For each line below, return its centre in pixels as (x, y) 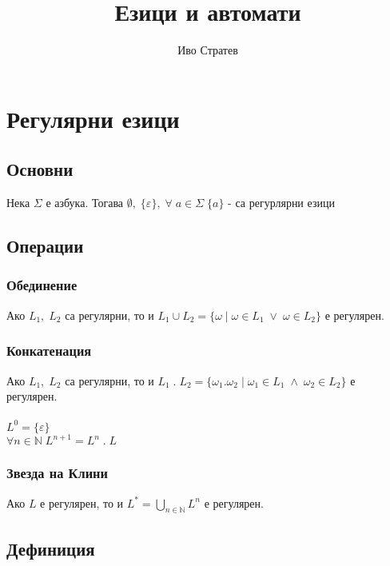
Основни (40, 169)
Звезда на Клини (57, 473)
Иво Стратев (208, 50)
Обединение (42, 285)
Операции (45, 246)
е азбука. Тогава (85, 203)
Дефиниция (51, 548)
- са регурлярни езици (281, 203)
